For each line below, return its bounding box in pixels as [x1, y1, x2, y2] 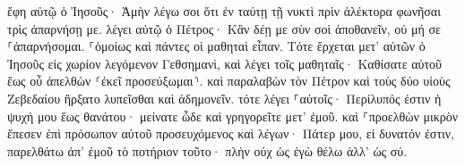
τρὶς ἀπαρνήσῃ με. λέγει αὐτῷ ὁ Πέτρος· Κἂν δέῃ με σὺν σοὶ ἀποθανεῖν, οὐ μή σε [7, 19, 441, 37]
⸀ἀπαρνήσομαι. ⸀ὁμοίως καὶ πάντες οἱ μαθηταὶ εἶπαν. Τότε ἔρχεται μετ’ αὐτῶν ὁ [7, 37, 426, 55]
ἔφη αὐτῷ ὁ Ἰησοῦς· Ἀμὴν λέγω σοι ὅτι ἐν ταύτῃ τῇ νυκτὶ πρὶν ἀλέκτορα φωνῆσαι [7, 2, 441, 20]
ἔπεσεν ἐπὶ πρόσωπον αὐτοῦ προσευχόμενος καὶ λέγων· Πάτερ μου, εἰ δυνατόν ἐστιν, [7, 124, 455, 143]
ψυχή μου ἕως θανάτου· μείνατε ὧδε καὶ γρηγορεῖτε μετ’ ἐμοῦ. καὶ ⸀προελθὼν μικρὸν [7, 106, 459, 125]
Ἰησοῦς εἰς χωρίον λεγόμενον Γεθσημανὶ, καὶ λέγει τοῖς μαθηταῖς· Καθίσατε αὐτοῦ [7, 54, 443, 72]
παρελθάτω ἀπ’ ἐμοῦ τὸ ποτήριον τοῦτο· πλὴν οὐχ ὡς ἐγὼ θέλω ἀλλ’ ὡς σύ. [7, 141, 408, 160]
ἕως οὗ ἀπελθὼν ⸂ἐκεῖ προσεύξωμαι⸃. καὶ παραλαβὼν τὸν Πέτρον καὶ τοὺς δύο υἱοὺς [7, 71, 451, 90]
